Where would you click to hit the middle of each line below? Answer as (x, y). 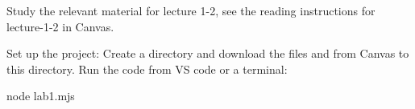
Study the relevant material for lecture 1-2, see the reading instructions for (191, 10)
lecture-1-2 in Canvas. (60, 26)
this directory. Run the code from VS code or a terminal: (147, 69)
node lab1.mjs (41, 96)
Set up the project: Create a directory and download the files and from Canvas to (208, 53)
